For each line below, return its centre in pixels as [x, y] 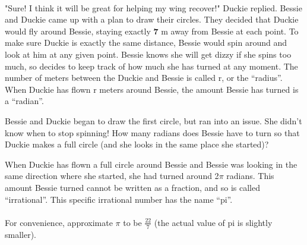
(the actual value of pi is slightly [213, 222]
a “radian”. [24, 101]
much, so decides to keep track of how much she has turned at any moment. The [151, 66]
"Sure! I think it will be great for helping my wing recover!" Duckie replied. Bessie [153, 7]
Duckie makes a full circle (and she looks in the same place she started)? [137, 144]
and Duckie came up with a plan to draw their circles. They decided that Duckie [152, 19]
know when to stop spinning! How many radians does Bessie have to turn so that [152, 132]
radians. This [250, 176]
